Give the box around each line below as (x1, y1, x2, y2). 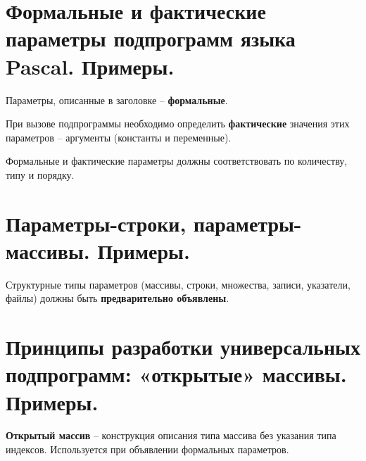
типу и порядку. (6, 167, 75, 182)
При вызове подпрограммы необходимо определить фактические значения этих (6, 116, 350, 131)
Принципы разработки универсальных (6, 332, 360, 361)
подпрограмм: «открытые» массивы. (6, 360, 347, 389)
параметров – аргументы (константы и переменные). (6, 130, 232, 144)
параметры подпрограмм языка (6, 24, 296, 53)
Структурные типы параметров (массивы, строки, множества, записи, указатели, (6, 277, 351, 291)
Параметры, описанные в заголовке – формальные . (6, 92, 228, 107)
